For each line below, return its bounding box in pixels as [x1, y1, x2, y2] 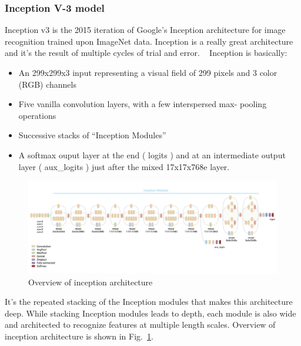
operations [18, 109, 56, 121]
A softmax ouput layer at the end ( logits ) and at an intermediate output [18, 148, 286, 161]
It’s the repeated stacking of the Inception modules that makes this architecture [5, 295, 293, 308]
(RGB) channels [18, 78, 76, 90]
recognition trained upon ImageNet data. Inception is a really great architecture [5, 35, 293, 47]
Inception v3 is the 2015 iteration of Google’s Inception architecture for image [5, 24, 286, 36]
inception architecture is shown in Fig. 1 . [5, 330, 153, 342]
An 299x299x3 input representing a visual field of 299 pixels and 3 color [18, 66, 277, 78]
